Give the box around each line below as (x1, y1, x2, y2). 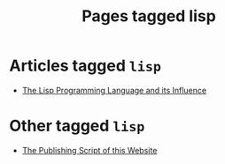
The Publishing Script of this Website (21, 145, 158, 155)
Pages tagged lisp (81, 6, 217, 26)
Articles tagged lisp (9, 56, 162, 76)
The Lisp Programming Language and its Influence (21, 85, 206, 95)
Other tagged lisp (9, 116, 145, 136)
